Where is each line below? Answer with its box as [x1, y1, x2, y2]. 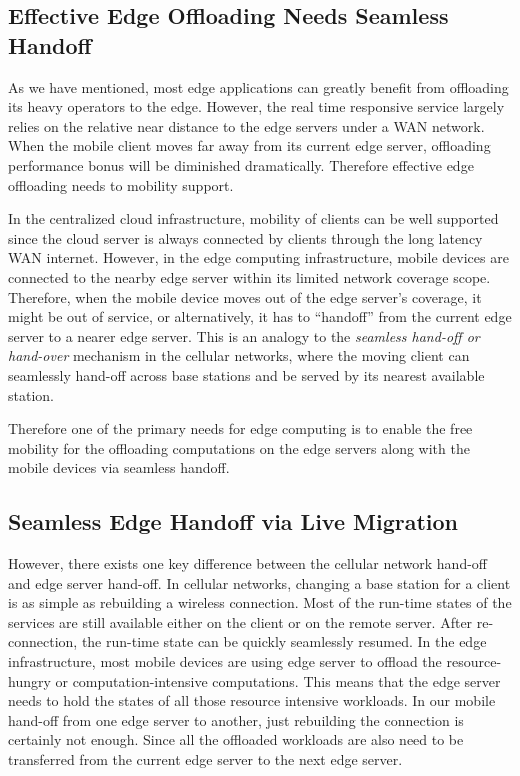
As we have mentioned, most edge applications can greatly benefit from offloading [8, 76, 509, 97]
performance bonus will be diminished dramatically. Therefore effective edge [8, 154, 474, 175]
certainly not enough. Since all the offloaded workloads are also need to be [8, 729, 464, 750]
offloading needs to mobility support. [8, 174, 234, 195]
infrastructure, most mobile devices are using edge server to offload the [8, 651, 442, 672]
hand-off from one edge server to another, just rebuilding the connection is [8, 709, 464, 730]
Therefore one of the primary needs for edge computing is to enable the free [8, 418, 473, 439]
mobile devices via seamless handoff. [8, 457, 230, 478]
